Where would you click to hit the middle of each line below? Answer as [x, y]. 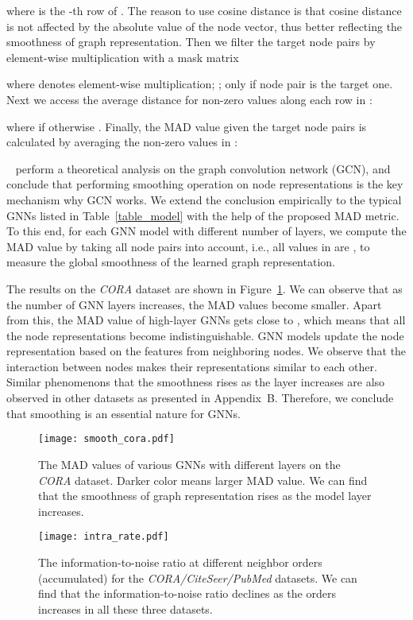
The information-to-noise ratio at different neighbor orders [180, 562]
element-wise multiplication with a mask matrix [123, 57]
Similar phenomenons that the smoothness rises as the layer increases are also [196, 382]
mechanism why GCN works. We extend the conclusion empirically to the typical [204, 199]
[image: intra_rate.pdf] [104, 537]
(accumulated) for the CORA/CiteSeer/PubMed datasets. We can [198, 577]
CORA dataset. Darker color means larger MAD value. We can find [203, 480]
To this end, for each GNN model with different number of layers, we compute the [206, 231]
